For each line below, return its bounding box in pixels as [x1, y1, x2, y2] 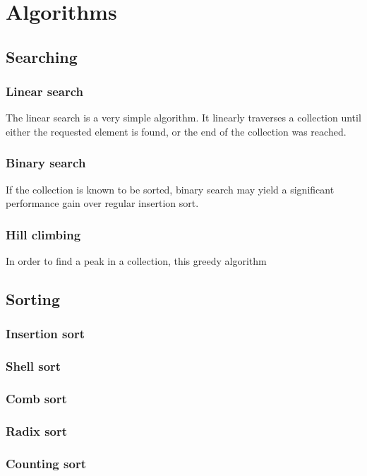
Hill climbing [6, 225, 81, 243]
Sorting [6, 288, 61, 310]
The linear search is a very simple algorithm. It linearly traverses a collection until [6, 110, 361, 125]
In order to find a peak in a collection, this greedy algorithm [6, 254, 267, 268]
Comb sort [6, 390, 67, 407]
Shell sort [6, 357, 61, 375]
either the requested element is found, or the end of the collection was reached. [6, 124, 347, 138]
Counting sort [6, 454, 86, 472]
